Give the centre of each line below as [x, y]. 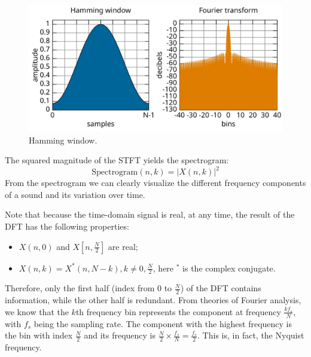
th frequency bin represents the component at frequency [178, 311]
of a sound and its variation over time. [75, 194]
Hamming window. [63, 140]
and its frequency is [120, 335]
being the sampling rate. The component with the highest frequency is [163, 323]
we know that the [37, 311]
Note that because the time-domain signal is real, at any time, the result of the [150, 214]
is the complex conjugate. [229, 268]
